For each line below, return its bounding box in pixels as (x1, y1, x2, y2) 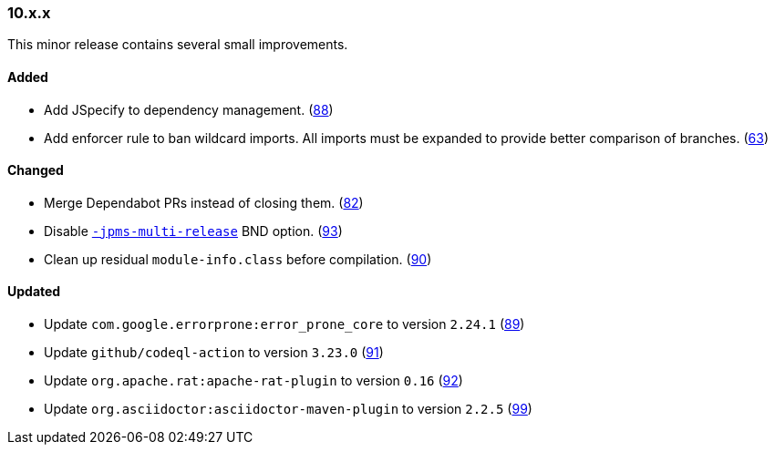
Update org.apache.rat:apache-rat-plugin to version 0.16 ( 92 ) (44, 373, 463, 389)
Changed (7, 162, 64, 179)
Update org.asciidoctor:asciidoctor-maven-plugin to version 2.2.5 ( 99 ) (44, 401, 532, 417)
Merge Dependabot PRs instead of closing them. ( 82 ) (44, 194, 364, 211)
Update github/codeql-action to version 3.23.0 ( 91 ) (44, 344, 384, 361)
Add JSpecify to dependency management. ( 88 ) (44, 101, 334, 118)
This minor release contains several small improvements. (7, 36, 348, 53)
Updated (7, 283, 61, 300)
